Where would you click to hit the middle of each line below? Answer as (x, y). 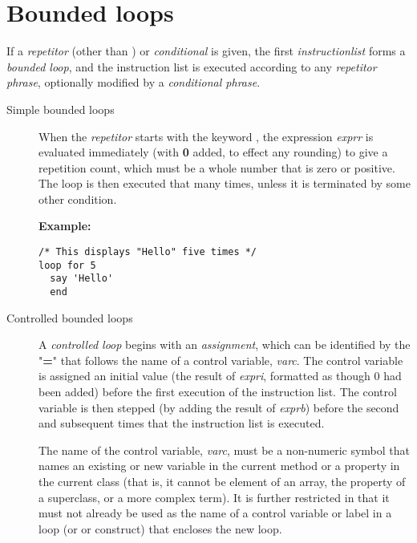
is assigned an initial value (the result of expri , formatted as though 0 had (220, 376)
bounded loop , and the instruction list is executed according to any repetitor (192, 66)
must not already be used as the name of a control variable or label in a (215, 513)
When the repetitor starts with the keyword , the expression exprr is (206, 136)
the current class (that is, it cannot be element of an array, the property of (222, 482)
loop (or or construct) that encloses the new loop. (160, 528)
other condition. (78, 199)
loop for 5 (67, 265)
